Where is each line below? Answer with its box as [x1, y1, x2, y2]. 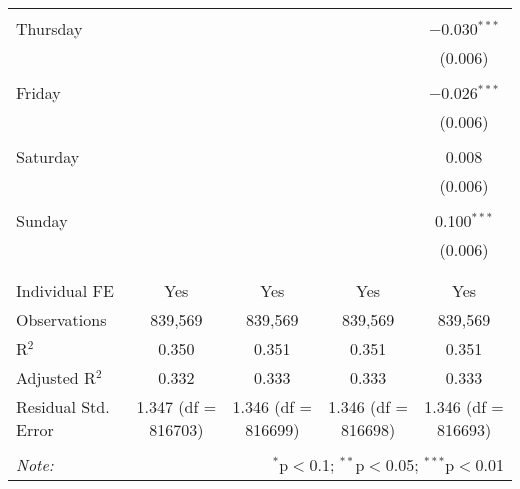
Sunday [16, 209, 68, 232]
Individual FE [16, 279, 114, 302]
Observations [16, 308, 107, 331]
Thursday [16, 17, 83, 40]
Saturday [16, 145, 80, 168]
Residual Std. [16, 395, 110, 418]
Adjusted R [16, 366, 96, 389]
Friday [16, 81, 61, 104]
